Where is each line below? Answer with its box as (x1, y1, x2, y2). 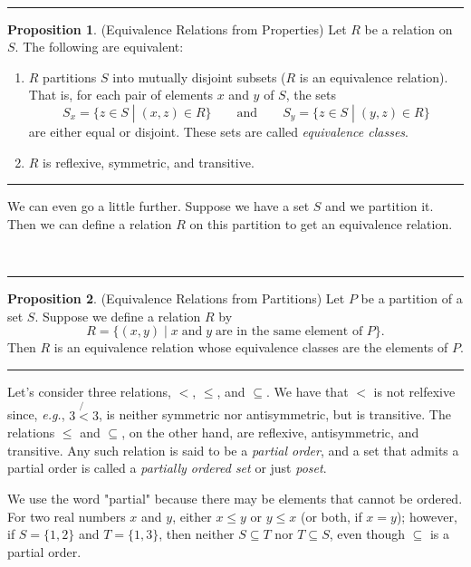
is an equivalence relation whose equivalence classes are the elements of (53, 338, 448, 357)
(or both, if (300, 506, 362, 525)
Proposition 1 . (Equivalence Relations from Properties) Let (7, 19, 347, 38)
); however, (396, 506, 457, 525)
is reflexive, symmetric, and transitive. (43, 152, 255, 171)
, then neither (159, 524, 235, 543)
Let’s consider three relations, (7, 381, 171, 400)
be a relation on (364, 19, 453, 38)
